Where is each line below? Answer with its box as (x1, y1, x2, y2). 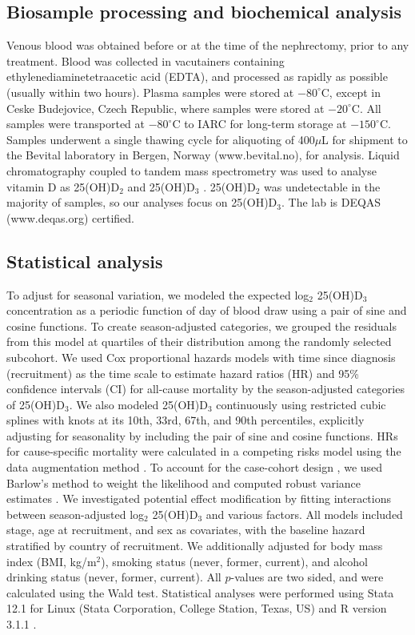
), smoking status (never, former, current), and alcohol (101, 553, 368, 569)
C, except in (321, 83, 381, 100)
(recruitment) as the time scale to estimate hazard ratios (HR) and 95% (6, 364, 359, 381)
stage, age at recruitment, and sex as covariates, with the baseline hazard (6, 521, 365, 538)
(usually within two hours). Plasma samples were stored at (6, 83, 294, 100)
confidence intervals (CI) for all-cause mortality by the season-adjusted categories (6, 380, 405, 397)
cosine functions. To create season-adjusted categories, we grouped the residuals (6, 317, 397, 334)
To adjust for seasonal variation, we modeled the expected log (6, 286, 309, 303)
